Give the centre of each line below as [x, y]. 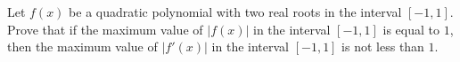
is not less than [383, 46]
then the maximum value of [82, 46]
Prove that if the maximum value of [105, 29]
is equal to [411, 29]
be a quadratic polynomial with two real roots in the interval [235, 12]
